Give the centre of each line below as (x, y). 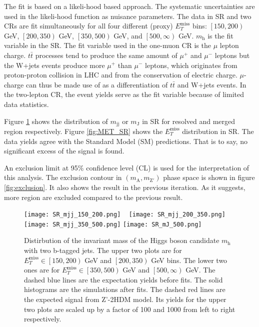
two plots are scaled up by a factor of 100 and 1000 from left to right (130, 309)
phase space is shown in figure (209, 177)
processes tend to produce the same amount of (106, 55)
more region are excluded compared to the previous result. (93, 197)
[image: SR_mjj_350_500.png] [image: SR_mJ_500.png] (113, 224)
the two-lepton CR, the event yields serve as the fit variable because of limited (124, 94)
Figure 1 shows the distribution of (56, 121)
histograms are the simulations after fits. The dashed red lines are (125, 289)
